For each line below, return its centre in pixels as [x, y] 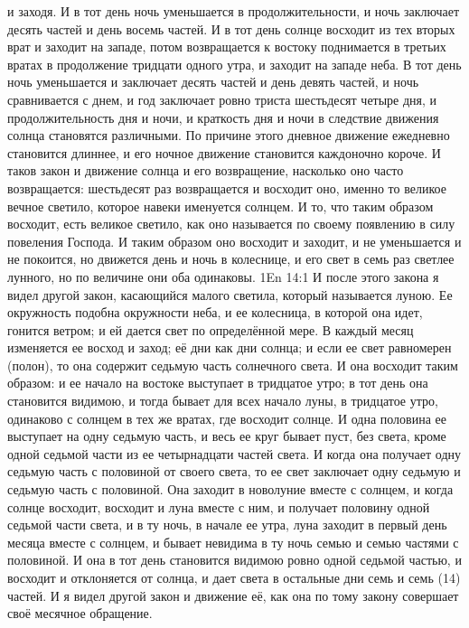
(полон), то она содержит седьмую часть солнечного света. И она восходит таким [233, 365]
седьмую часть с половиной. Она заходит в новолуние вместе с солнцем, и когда [230, 489]
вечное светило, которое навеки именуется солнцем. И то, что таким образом [220, 206]
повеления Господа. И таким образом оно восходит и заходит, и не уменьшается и [234, 241]
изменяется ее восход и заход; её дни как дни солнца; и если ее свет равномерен [230, 347]
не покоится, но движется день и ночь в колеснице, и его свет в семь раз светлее [231, 259]
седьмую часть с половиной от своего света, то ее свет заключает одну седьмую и [234, 471]
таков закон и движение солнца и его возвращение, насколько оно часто [206, 170]
